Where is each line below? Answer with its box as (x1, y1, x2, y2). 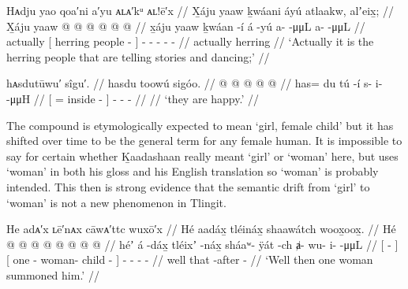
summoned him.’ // (6, 266, 99, 283)
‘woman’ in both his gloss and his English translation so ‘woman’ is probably (6, 163, 379, 180)
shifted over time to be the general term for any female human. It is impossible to (6, 132, 402, 149)
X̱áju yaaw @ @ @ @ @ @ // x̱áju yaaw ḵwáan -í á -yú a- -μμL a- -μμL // (6, 17, 365, 34)
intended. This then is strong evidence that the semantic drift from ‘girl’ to (6, 178, 370, 195)
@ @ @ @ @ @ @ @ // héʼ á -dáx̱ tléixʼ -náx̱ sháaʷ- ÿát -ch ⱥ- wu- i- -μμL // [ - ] (6, 235, 399, 252)
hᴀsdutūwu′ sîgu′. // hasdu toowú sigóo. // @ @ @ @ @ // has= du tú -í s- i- (6, 75, 383, 91)
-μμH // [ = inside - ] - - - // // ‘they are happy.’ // (6, 90, 259, 106)
